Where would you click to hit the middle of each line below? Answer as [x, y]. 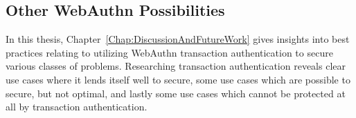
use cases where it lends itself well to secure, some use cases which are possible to [178, 79]
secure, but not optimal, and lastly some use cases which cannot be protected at [176, 93]
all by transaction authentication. [77, 107]
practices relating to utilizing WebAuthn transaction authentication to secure [169, 52]
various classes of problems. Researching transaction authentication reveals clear [176, 66]
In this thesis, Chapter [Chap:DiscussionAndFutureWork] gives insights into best [178, 39]
